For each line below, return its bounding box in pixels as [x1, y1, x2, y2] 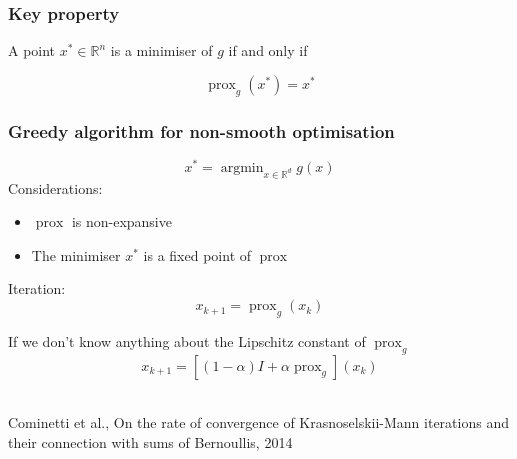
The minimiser [31, 244, 121, 265]
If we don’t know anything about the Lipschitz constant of [8, 330, 366, 351]
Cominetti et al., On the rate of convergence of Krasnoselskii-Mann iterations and [8, 412, 509, 433]
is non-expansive [71, 211, 172, 232]
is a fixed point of [143, 244, 252, 265]
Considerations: [8, 177, 103, 198]
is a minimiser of [110, 40, 213, 61]
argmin [220, 160, 264, 175]
